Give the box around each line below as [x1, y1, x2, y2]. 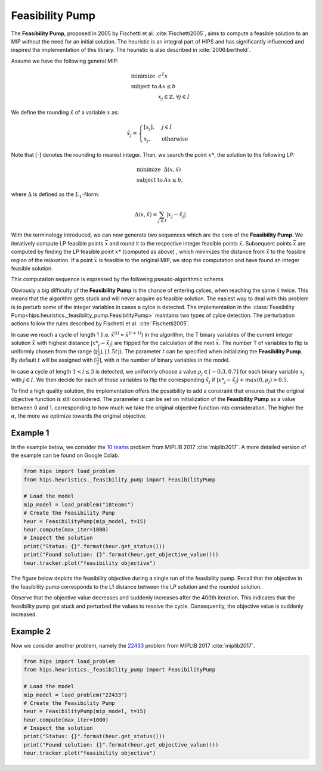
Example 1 [11, 428, 49, 438]
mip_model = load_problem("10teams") [23, 501, 134, 508]
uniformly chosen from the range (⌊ [11, 347, 98, 355]
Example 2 [11, 626, 51, 636]
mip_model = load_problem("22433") [23, 691, 128, 698]
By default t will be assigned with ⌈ [11, 356, 97, 363]
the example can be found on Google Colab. [11, 452, 120, 459]
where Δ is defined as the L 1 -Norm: [11, 191, 100, 199]
